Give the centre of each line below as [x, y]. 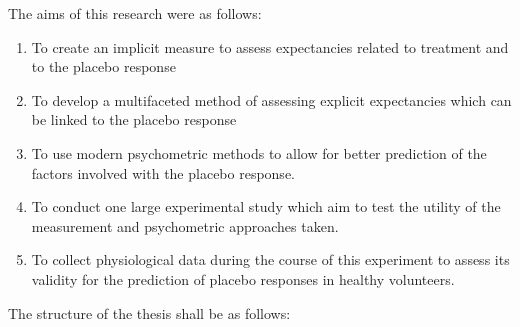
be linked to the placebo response [134, 119]
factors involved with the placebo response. [163, 172]
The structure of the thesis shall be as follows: [149, 312]
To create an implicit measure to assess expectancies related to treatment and [270, 46]
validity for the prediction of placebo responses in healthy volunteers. [243, 278]
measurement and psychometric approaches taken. [185, 225]
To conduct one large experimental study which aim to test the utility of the [266, 206]
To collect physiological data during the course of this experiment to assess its [270, 259]
